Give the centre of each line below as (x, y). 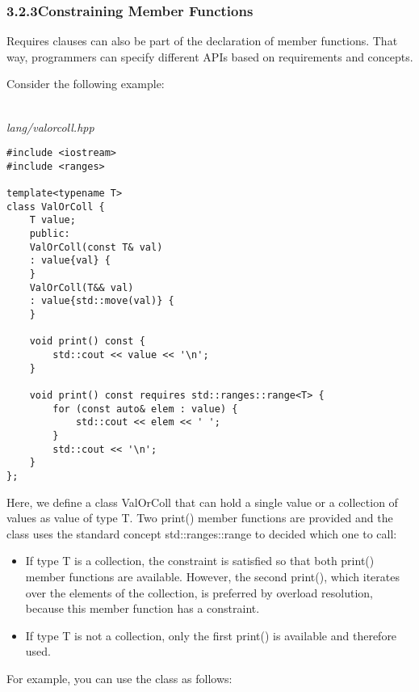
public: (50, 234)
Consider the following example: (86, 84)
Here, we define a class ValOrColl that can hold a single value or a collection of (202, 502)
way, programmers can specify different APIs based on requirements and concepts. (210, 56)
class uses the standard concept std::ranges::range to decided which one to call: (202, 533)
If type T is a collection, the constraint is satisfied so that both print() (200, 561)
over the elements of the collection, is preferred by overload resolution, (199, 592)
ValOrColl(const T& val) (96, 247)
